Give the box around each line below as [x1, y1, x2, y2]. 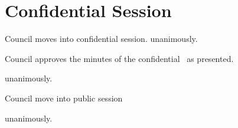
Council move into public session [5, 91, 123, 104]
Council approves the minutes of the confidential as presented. [5, 52, 234, 64]
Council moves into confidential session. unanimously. [5, 32, 198, 45]
